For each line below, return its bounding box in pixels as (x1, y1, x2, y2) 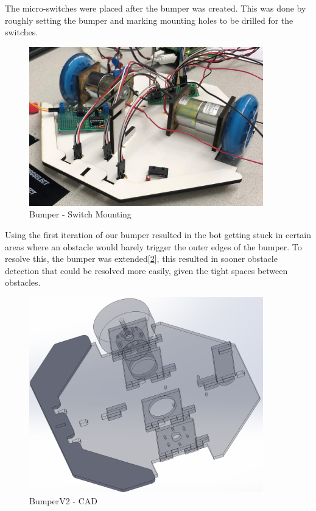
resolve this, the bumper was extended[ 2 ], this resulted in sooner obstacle (5, 252, 278, 265)
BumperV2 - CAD (29, 494, 98, 507)
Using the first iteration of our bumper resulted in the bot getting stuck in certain (5, 228, 312, 241)
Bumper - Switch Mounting (29, 208, 132, 220)
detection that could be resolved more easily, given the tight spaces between (5, 264, 288, 277)
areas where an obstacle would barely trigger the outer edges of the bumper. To (5, 240, 302, 253)
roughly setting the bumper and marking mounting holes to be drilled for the (5, 13, 293, 26)
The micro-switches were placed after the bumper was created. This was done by (5, 2, 306, 14)
